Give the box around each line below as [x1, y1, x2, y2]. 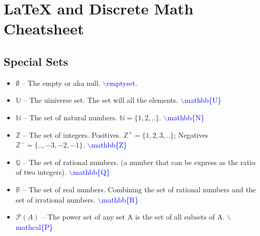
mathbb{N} [167, 112, 205, 122]
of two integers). [15, 167, 67, 177]
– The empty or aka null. [22, 77, 101, 88]
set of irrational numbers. [15, 194, 95, 205]
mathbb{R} [102, 194, 138, 205]
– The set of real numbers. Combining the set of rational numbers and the [23, 184, 256, 194]
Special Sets [4, 53, 68, 69]
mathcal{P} [15, 221, 53, 232]
